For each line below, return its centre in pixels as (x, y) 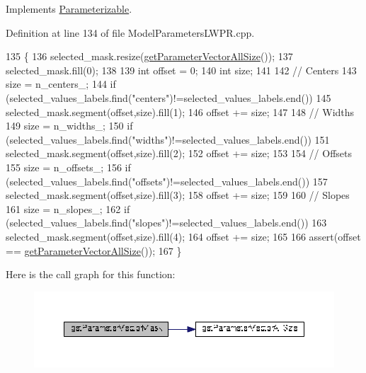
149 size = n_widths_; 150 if (69, 126)
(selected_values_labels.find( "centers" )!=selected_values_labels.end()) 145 (168, 97)
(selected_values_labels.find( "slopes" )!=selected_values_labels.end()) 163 (166, 223)
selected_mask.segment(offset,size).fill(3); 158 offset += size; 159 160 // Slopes (178, 195)
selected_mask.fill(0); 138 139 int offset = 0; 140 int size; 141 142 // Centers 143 (181, 70)
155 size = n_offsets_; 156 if (68, 167)
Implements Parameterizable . (69, 8)
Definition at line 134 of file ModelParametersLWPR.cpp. (130, 32)
